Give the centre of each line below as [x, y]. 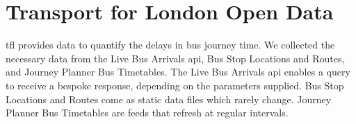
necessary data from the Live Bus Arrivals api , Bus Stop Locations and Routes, [175, 58]
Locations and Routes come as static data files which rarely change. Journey [169, 99]
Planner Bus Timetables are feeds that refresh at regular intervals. [147, 113]
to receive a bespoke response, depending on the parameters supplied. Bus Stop [175, 85]
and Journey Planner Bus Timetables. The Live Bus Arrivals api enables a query [178, 72]
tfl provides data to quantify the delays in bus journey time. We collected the [170, 45]
